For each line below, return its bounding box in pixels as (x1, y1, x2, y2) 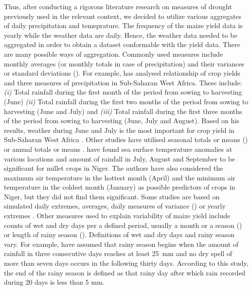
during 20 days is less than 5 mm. (4, 277, 105, 287)
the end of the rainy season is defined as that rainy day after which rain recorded (4, 267, 246, 277)
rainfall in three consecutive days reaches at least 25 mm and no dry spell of (4, 248, 233, 258)
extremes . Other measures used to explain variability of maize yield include (4, 210, 231, 221)
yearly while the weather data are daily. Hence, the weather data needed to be (4, 30, 237, 40)
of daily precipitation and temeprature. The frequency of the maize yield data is (4, 20, 243, 31)
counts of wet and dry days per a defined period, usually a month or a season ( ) (4, 220, 242, 230)
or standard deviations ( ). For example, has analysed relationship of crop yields (4, 68, 240, 78)
